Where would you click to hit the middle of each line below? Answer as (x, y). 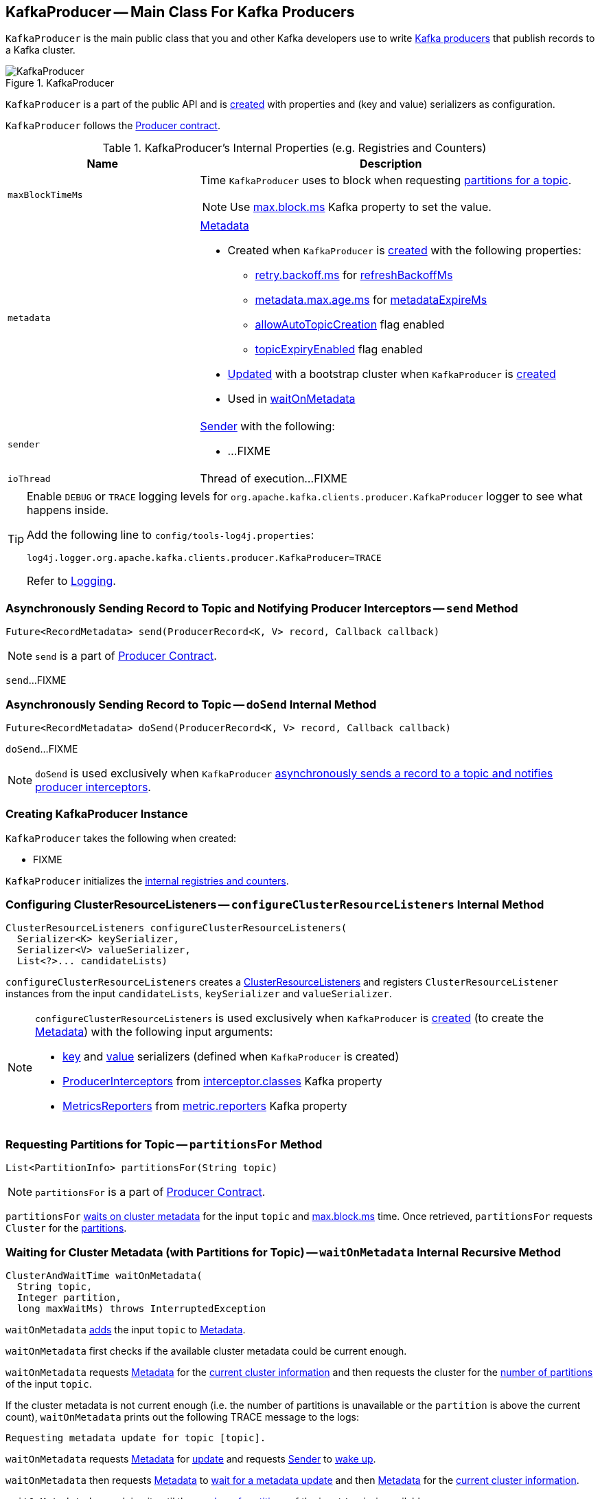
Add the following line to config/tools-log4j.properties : (171, 535)
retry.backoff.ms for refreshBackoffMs (354, 275)
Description (391, 164)
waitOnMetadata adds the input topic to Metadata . (126, 1329)
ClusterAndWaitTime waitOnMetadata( (104, 1275)
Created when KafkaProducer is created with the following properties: (404, 251)
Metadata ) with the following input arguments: (154, 1032)
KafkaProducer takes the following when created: (121, 838)
